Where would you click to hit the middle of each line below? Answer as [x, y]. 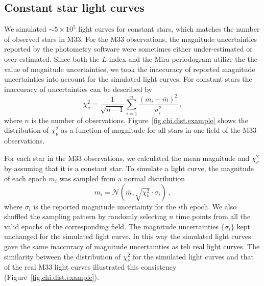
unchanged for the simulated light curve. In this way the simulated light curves [128, 236]
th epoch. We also [209, 206]
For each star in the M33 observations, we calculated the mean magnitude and [127, 158]
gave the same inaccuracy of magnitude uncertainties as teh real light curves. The [132, 246]
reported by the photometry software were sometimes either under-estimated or [128, 49]
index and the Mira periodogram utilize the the [183, 58]
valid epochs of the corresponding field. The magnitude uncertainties [111, 226]
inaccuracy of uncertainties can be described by [78, 89]
